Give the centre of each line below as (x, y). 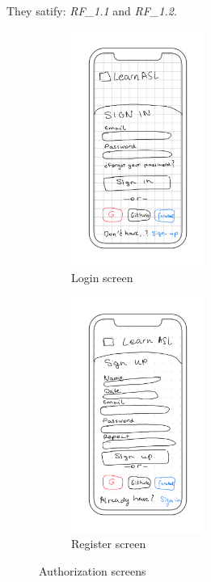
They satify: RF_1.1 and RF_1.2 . (92, 11)
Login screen (102, 277)
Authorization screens (93, 570)
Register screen (109, 544)
